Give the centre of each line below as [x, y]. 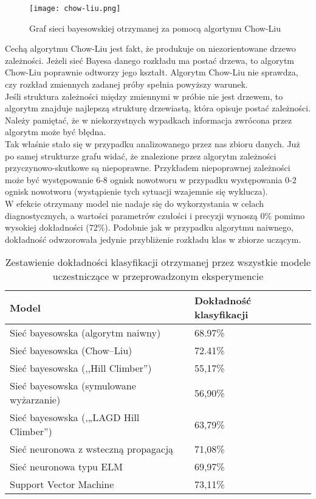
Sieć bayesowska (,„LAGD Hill [75, 417]
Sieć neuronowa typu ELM [66, 467]
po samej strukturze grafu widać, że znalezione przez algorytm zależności [141, 155]
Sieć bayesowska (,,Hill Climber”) [81, 368]
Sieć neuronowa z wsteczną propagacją [92, 449]
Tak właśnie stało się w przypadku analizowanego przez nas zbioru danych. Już [153, 144]
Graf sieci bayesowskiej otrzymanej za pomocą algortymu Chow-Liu [155, 28]
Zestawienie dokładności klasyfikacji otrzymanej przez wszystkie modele [158, 262]
